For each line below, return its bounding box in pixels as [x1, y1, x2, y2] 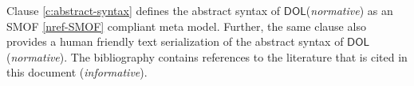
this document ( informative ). [6, 64, 148, 80]
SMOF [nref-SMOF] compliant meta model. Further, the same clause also [6, 17, 366, 34]
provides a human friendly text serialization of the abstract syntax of [6, 33, 344, 50]
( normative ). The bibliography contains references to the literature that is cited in [6, 48, 408, 65]
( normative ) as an [306, 2, 393, 18]
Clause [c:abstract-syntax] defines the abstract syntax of [6, 2, 281, 18]
